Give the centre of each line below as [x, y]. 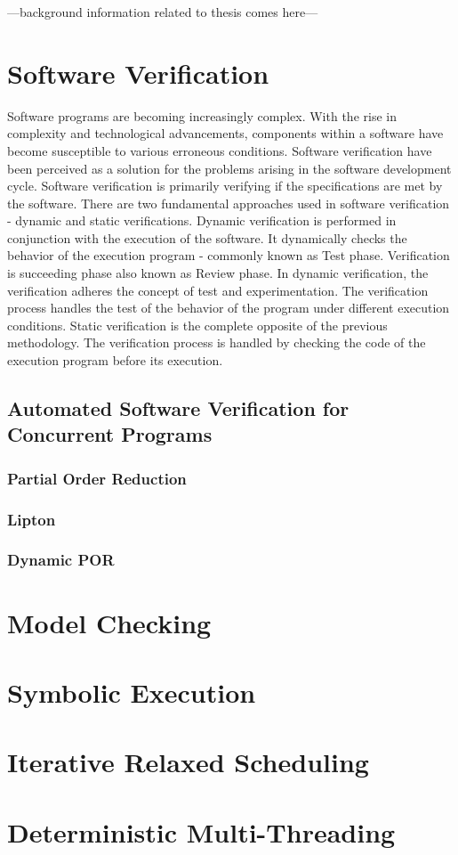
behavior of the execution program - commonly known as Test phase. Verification [229, 255]
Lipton [32, 519]
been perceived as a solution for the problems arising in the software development [229, 168]
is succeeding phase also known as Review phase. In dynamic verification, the [218, 273]
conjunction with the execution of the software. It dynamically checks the [207, 237]
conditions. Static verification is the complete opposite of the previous [197, 325]
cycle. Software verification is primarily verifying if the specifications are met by [225, 186]
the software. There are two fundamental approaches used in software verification [229, 203]
